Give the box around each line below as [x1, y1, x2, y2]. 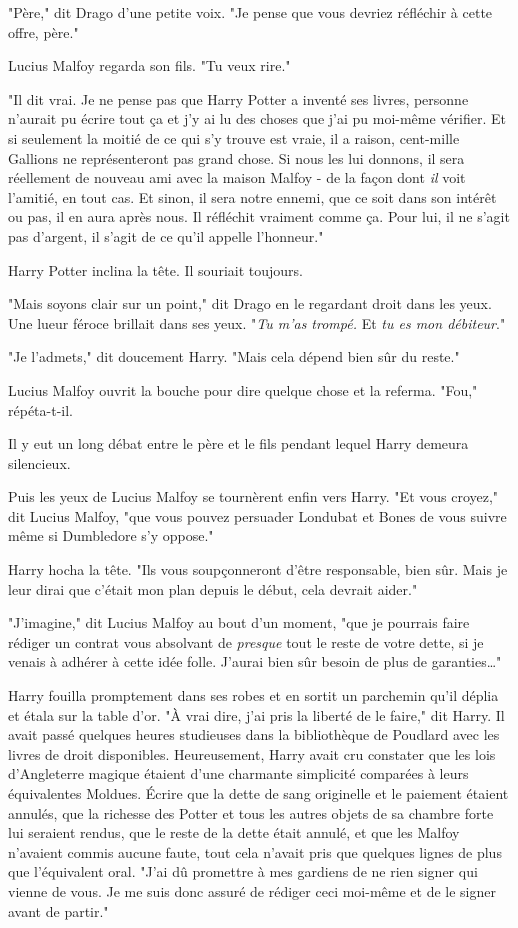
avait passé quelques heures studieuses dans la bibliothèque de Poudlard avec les [8, 724, 500, 745]
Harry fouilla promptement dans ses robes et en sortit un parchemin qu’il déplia [8, 685, 499, 706]
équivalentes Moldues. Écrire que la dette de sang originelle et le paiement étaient [8, 783, 509, 803]
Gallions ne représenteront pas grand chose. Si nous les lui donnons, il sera [8, 147, 465, 168]
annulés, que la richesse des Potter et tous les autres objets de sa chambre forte [8, 802, 494, 823]
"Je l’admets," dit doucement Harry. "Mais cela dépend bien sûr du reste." [8, 346, 460, 367]
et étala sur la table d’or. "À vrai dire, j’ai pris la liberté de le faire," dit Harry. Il [8, 704, 505, 725]
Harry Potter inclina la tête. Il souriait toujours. [8, 259, 303, 280]
